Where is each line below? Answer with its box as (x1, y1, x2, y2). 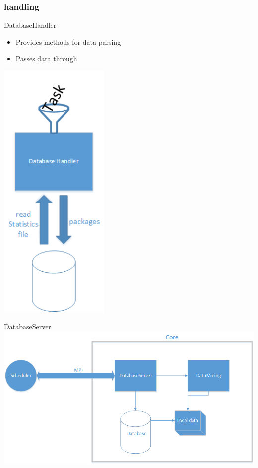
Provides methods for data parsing (15, 36, 121, 47)
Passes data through (15, 53, 77, 64)
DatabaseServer (4, 321, 51, 331)
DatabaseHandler (4, 20, 57, 30)
